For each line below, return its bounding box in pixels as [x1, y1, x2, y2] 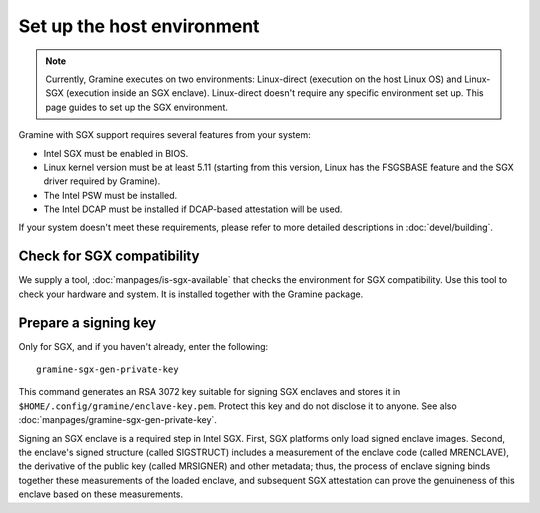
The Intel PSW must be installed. [43, 189, 178, 201]
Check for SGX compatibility [18, 248, 200, 265]
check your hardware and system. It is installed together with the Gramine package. [18, 288, 364, 300]
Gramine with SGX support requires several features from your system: [18, 129, 311, 141]
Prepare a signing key [18, 314, 157, 331]
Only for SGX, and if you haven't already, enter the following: [18, 340, 269, 352]
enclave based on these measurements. [18, 488, 184, 500]
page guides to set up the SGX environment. [45, 101, 229, 113]
